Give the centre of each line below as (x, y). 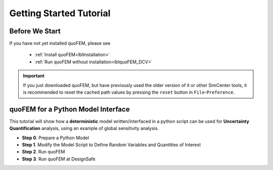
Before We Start (35, 31)
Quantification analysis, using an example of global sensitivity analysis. (84, 129)
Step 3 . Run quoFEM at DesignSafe (59, 159)
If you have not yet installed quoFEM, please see (60, 44)
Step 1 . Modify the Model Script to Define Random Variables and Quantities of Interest (111, 145)
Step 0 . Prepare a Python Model (56, 138)
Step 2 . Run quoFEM (43, 152)
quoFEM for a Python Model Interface (70, 109)
